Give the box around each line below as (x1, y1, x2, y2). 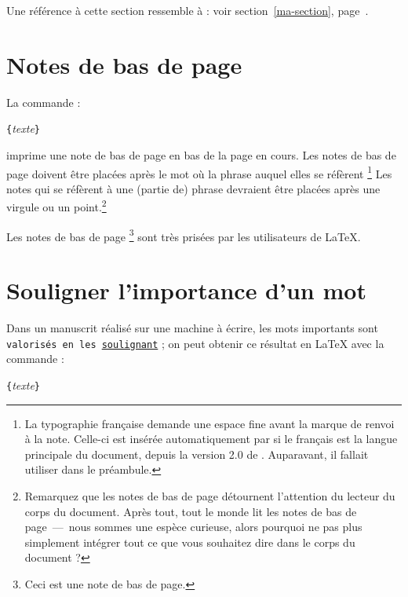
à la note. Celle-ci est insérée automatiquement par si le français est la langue (24, 430, 398, 447)
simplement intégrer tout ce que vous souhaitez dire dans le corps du (24, 533, 355, 550)
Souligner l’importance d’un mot (6, 274, 366, 306)
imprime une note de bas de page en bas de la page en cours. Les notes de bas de (6, 146, 396, 163)
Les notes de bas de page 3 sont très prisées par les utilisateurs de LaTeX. (6, 225, 361, 244)
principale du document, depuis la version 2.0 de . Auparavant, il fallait (24, 445, 369, 462)
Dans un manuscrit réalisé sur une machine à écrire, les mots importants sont (6, 320, 378, 336)
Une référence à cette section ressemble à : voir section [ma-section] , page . (6, 2, 369, 18)
